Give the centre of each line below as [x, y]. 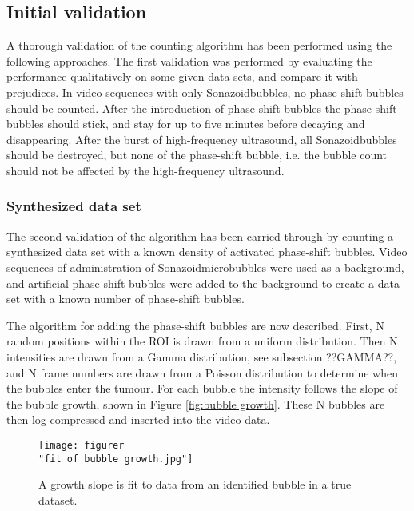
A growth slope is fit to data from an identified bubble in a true [195, 484]
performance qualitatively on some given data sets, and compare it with [182, 76]
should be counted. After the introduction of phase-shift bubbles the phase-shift [202, 108]
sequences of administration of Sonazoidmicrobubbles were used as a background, [205, 267]
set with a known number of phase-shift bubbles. [125, 299]
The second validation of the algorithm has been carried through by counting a [200, 236]
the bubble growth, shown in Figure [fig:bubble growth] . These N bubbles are [196, 403]
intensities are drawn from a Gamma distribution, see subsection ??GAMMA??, [202, 356]
